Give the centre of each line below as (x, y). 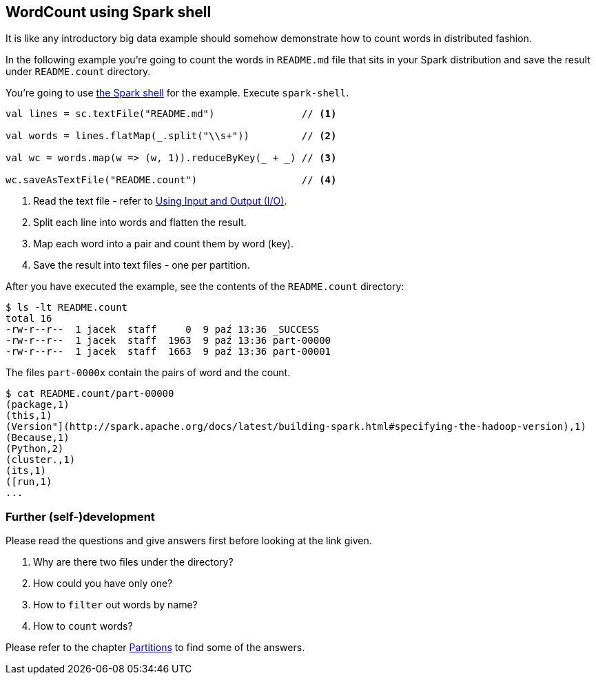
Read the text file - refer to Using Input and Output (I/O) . (160, 201)
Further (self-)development (80, 516)
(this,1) (29, 416)
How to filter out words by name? (115, 605)
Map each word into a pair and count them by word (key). (163, 244)
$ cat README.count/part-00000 (90, 394)
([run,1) (29, 482)
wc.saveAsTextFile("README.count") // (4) (171, 180)
